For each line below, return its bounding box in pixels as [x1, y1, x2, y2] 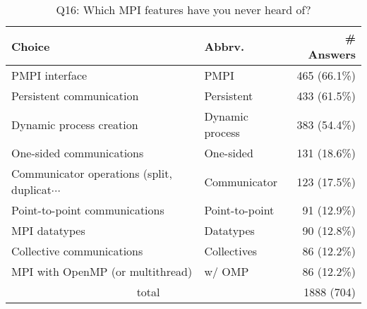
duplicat [11, 181, 52, 198]
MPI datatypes [11, 222, 85, 238]
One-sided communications [11, 145, 144, 161]
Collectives [204, 243, 258, 259]
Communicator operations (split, [11, 165, 172, 181]
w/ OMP [204, 263, 249, 279]
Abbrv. [204, 37, 245, 54]
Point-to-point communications [11, 202, 164, 218]
